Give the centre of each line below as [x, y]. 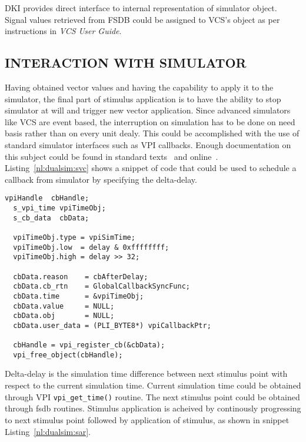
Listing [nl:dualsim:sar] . [48, 431]
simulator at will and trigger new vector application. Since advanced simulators [148, 110]
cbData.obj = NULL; [64, 316]
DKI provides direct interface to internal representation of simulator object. [141, 8]
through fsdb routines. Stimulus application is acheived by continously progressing [153, 408]
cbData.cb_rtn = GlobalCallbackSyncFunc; [102, 287]
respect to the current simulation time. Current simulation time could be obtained [153, 385]
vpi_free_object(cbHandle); [68, 355]
